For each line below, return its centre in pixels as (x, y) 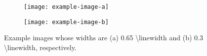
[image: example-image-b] (66, 22)
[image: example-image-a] (66, 7)
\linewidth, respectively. (40, 47)
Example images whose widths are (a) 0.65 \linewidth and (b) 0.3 (103, 38)
